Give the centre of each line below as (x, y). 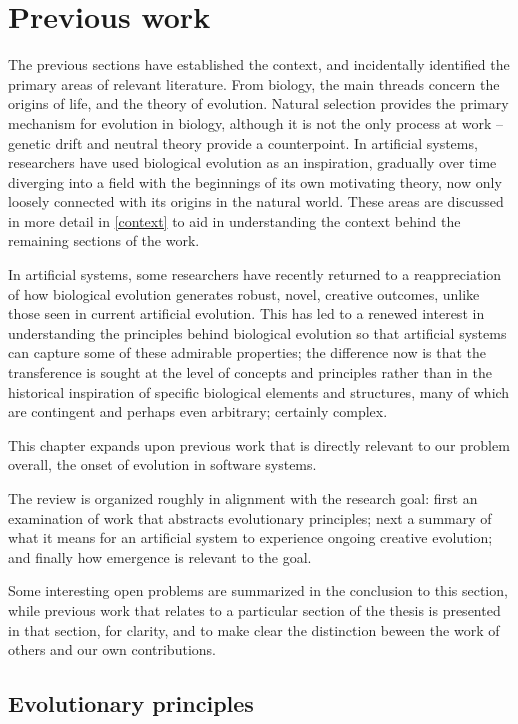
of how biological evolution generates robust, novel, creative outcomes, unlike (244, 293)
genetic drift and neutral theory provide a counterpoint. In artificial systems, (243, 142)
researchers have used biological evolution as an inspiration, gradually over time (252, 162)
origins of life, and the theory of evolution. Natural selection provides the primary (258, 103)
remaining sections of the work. (104, 240)
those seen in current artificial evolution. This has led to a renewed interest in (246, 313)
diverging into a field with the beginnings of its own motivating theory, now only (255, 181)
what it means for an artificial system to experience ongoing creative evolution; (250, 537)
